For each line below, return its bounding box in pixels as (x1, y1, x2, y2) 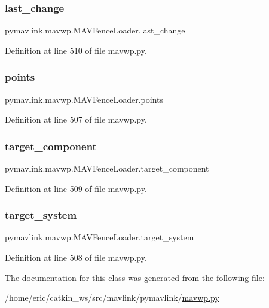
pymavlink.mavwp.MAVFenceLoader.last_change (5, 24, 185, 36)
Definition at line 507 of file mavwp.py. (5, 113, 147, 126)
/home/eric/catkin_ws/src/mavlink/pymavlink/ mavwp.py (5, 291, 219, 304)
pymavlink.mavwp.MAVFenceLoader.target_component (5, 162, 209, 175)
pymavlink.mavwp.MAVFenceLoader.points (5, 93, 163, 105)
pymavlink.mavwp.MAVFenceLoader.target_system (5, 231, 194, 243)
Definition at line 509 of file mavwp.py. (5, 182, 147, 194)
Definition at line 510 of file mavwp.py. (5, 44, 147, 56)
